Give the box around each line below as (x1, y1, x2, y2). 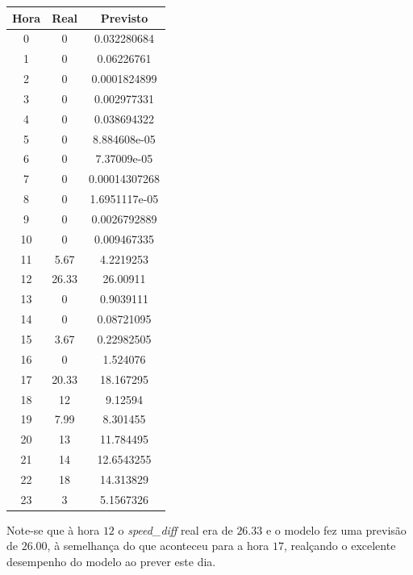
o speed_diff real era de (118, 521, 233, 538)
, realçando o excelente (283, 537, 396, 554)
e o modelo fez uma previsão (265, 521, 407, 538)
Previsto (100, 9, 148, 26)
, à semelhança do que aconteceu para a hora (47, 537, 269, 554)
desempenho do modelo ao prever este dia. (6, 553, 216, 570)
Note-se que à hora (6, 521, 100, 538)
